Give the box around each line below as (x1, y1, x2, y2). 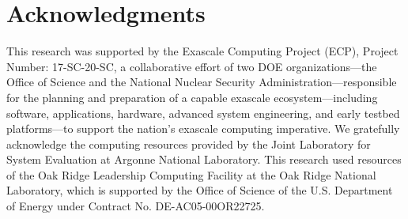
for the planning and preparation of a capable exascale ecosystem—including (6, 89, 378, 105)
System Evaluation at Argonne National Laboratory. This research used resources (6, 151, 402, 168)
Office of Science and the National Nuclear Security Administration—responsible (6, 74, 397, 90)
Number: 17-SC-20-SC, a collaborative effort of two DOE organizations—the (6, 58, 377, 74)
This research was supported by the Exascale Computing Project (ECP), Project (6, 43, 399, 59)
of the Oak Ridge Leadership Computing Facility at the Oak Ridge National (6, 166, 376, 183)
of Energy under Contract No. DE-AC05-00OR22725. (6, 198, 265, 214)
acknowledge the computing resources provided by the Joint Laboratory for (6, 135, 371, 152)
